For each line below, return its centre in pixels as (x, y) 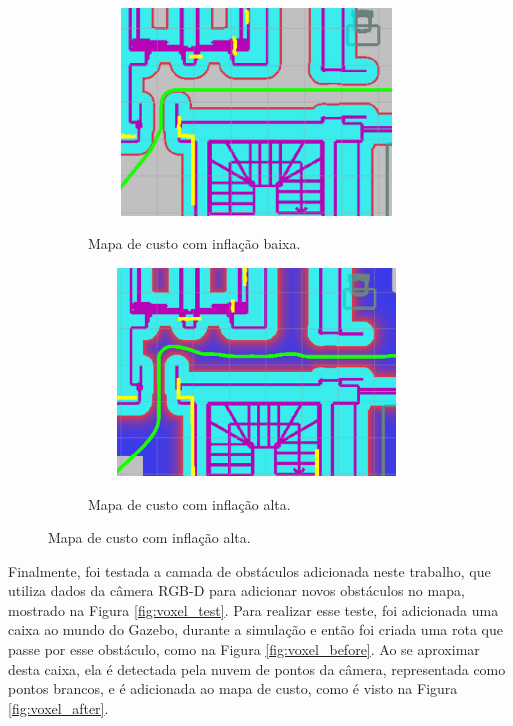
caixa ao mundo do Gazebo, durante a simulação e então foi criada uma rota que (255, 629)
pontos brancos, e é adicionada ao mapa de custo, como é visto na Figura (233, 688)
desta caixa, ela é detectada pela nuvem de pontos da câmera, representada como (257, 668)
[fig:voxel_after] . (58, 707)
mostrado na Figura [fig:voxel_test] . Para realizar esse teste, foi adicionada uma (253, 609)
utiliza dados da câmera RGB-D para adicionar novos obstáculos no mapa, (236, 590)
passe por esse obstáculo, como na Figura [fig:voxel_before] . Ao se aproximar (244, 649)
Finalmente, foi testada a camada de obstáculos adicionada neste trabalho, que (249, 570)
